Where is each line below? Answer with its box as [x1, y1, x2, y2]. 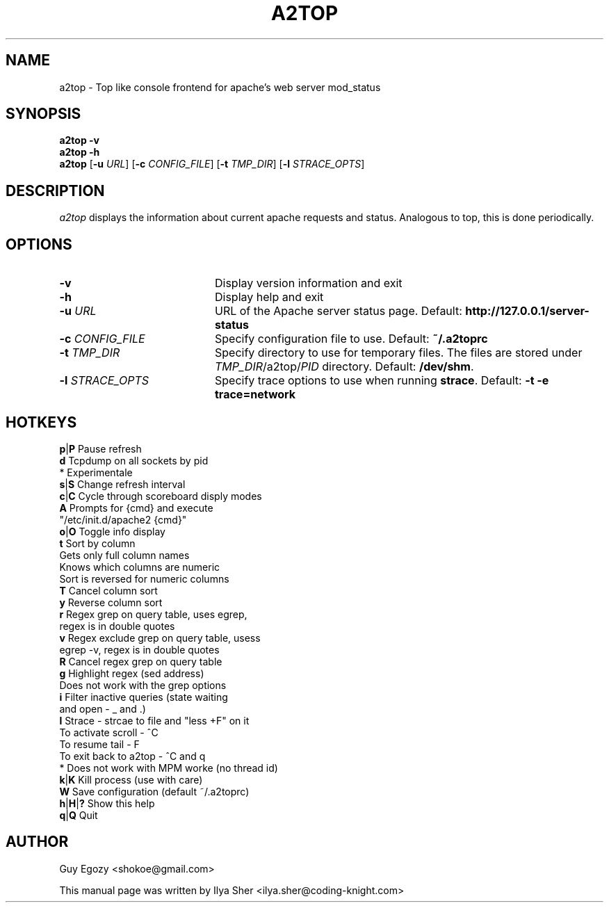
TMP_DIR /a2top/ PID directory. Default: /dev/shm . [214, 359, 474, 374]
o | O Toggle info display [59, 525, 165, 537]
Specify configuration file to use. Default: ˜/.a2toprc [214, 332, 488, 346]
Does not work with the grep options [59, 679, 227, 691]
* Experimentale [59, 466, 133, 478]
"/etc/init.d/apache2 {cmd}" [59, 513, 187, 526]
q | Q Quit [59, 809, 98, 821]
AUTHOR [6, 833, 69, 851]
